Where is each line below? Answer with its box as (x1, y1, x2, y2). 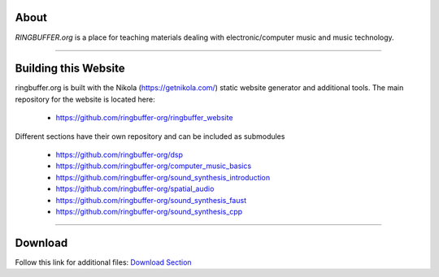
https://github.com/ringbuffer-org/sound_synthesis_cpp (55, 206, 243, 216)
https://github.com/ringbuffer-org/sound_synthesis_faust (55, 195, 247, 205)
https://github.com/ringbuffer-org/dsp (55, 149, 183, 159)
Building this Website (15, 62, 125, 76)
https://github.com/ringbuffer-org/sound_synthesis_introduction (55, 172, 271, 182)
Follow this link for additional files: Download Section (15, 257, 192, 267)
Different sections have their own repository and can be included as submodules (15, 131, 285, 141)
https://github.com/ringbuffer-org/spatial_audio (55, 184, 215, 194)
